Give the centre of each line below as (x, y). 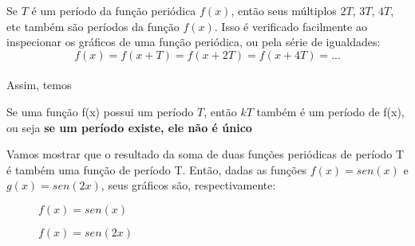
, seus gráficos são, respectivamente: (188, 185)
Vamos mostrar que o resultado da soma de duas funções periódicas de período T (206, 154)
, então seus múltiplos (284, 10)
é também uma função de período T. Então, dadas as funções (157, 169)
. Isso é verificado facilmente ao (290, 26)
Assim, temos (39, 85)
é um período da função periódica (114, 10)
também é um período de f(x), (330, 111)
